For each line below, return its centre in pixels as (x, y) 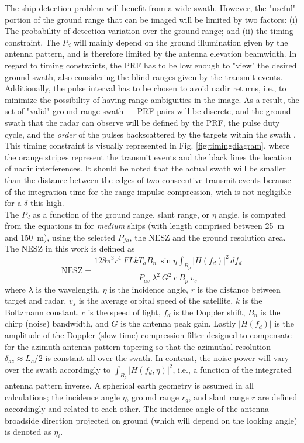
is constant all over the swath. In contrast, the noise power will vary (167, 358)
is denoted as (28, 432)
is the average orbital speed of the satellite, (156, 301)
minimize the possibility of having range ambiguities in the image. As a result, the (152, 99)
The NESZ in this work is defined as (70, 248)
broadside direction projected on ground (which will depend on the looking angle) (151, 420)
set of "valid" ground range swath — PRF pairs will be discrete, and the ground (148, 111)
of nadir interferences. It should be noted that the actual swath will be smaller (145, 168)
